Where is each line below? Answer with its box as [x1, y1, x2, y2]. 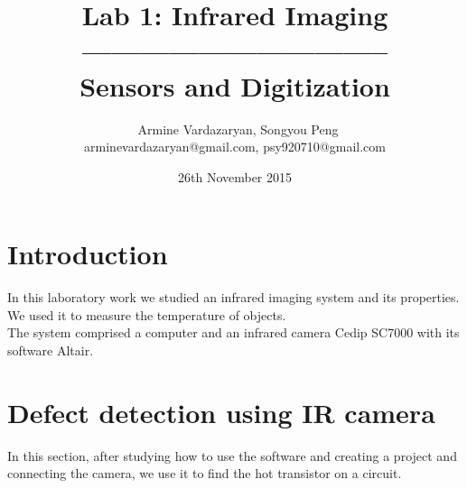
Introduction [7, 235, 168, 272]
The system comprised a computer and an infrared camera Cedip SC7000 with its [7, 323, 460, 342]
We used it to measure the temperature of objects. [7, 305, 286, 324]
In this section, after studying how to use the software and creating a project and [7, 446, 457, 465]
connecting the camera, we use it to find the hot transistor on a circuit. [7, 464, 402, 483]
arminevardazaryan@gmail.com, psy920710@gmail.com [84, 137, 386, 156]
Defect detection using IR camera [7, 393, 435, 430]
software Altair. [7, 341, 94, 359]
